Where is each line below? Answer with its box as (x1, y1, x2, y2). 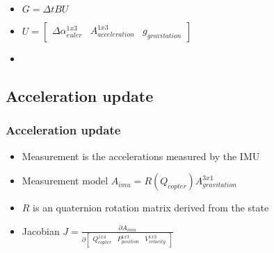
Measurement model (22, 173, 108, 188)
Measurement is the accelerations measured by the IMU (22, 148, 260, 163)
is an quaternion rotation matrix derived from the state (33, 200, 269, 215)
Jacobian (22, 223, 60, 238)
